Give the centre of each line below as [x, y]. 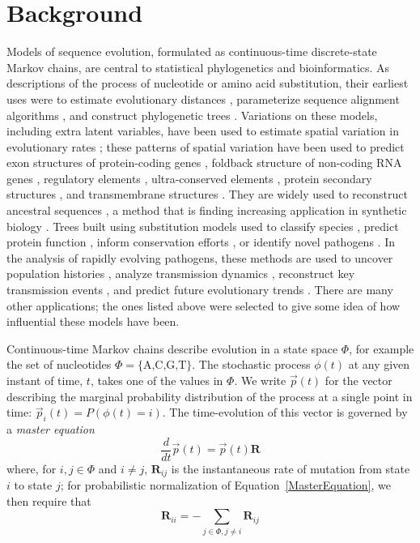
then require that [49, 500]
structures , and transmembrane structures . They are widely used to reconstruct [207, 194]
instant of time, [45, 380]
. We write [260, 380]
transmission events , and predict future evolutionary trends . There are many [200, 290]
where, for [32, 468]
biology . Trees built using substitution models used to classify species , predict [203, 226]
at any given [379, 364]
